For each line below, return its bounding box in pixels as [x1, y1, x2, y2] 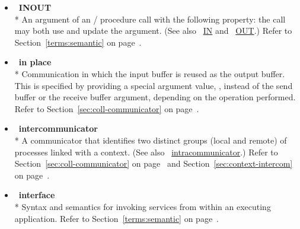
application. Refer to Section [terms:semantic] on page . [14, 212, 219, 224]
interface [18, 189, 55, 201]
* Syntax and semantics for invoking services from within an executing [14, 200, 271, 212]
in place [18, 56, 52, 68]
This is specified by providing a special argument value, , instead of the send [14, 79, 293, 91]
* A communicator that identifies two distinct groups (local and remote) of [14, 133, 287, 146]
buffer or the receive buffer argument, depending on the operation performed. [14, 91, 296, 103]
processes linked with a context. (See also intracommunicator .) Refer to [14, 145, 278, 158]
